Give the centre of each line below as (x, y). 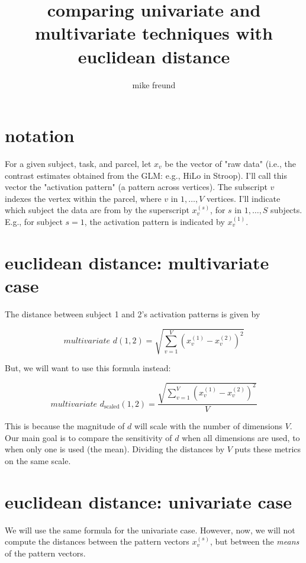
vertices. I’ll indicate (244, 198)
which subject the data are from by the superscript (97, 210)
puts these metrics (268, 449)
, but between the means (255, 541)
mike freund (154, 84)
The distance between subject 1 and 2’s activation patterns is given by (133, 313)
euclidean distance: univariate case (148, 501)
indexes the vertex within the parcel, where (83, 198)
